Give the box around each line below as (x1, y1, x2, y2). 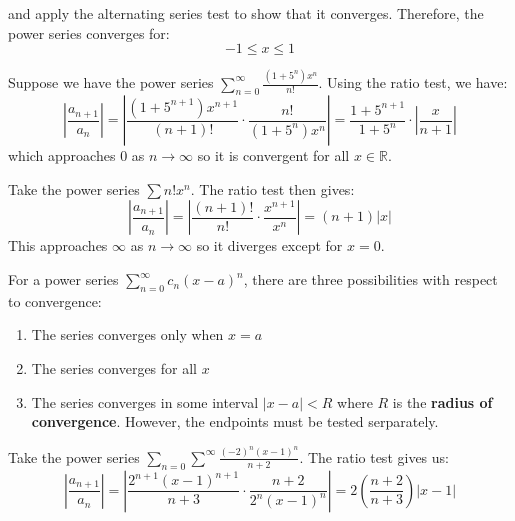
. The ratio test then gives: (190, 178, 355, 199)
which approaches (8, 145, 116, 166)
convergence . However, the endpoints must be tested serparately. (31, 411, 439, 432)
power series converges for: (8, 22, 170, 43)
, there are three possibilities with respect (243, 269, 498, 290)
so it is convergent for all (197, 145, 350, 166)
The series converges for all (31, 358, 197, 379)
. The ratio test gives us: (299, 446, 449, 467)
